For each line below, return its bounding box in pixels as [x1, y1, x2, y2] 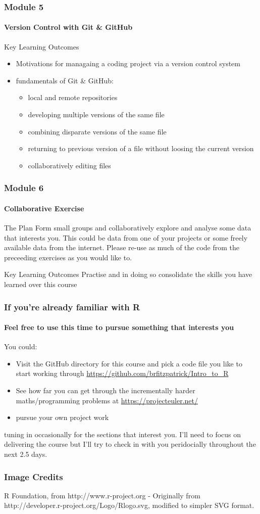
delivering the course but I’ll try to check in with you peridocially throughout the [4, 439, 256, 449]
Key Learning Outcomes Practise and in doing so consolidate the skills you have [4, 269, 252, 279]
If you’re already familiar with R [4, 300, 140, 313]
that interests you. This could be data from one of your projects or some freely [4, 232, 248, 243]
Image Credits [4, 470, 63, 483]
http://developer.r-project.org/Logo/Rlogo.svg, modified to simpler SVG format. [4, 500, 254, 510]
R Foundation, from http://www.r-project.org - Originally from [4, 490, 200, 500]
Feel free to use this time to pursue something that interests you [4, 322, 234, 333]
